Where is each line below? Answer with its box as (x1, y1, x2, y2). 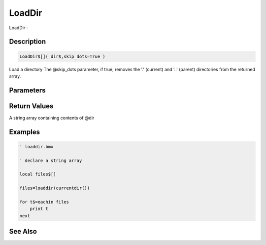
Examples (9, 127, 40, 136)
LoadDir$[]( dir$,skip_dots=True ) (19, 53, 105, 59)
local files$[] (19, 171, 56, 177)
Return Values (9, 102, 54, 110)
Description (9, 38, 46, 46)
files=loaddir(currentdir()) (19, 185, 90, 191)
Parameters (9, 86, 46, 94)
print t (30, 206, 49, 212)
